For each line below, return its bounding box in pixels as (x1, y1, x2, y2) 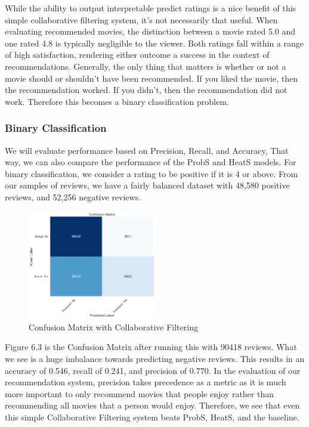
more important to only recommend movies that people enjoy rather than (5, 387, 274, 400)
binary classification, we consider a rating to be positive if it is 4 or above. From (5, 167, 298, 180)
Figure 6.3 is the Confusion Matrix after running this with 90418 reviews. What (5, 341, 297, 353)
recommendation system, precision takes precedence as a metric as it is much (5, 376, 286, 388)
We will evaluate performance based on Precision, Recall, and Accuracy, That (5, 144, 289, 156)
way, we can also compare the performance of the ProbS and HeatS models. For (5, 156, 296, 168)
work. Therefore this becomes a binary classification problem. (5, 95, 229, 107)
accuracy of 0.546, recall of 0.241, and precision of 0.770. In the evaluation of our (5, 364, 301, 376)
